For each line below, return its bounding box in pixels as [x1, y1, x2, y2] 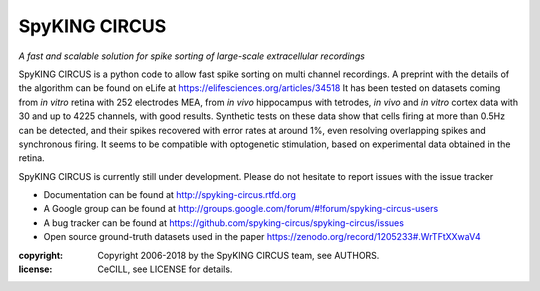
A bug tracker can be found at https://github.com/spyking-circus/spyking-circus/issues [43, 216, 405, 229]
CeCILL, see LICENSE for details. [97, 263, 233, 275]
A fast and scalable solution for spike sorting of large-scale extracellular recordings [18, 50, 365, 62]
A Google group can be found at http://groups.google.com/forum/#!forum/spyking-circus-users [43, 203, 439, 215]
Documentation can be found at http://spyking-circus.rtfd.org [43, 189, 297, 201]
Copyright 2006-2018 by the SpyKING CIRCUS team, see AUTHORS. [97, 249, 380, 261]
